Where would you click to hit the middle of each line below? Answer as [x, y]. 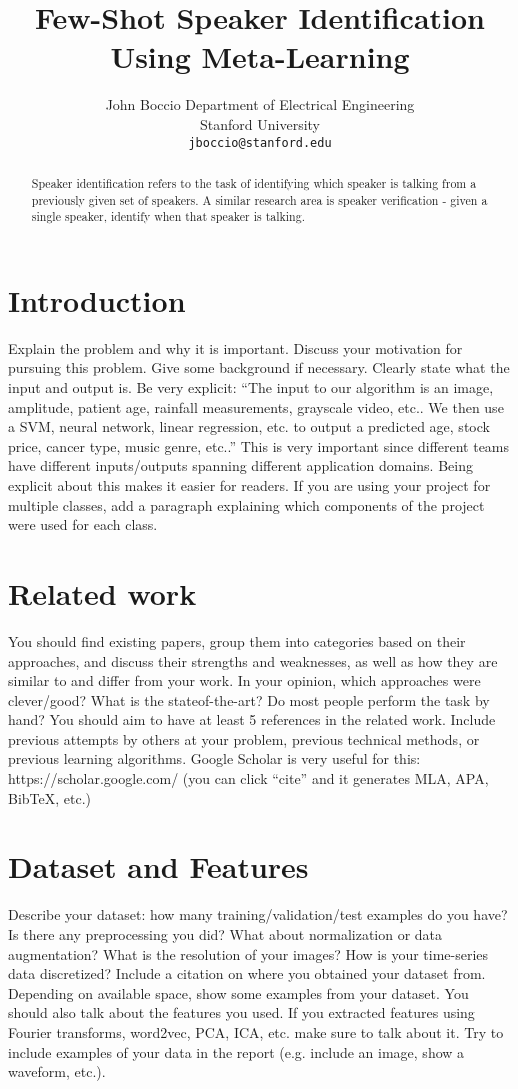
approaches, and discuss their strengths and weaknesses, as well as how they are [253, 660]
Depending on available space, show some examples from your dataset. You [238, 992]
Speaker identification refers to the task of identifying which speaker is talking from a [254, 182]
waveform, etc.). [57, 1071]
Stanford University [260, 123]
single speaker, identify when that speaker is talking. [168, 216]
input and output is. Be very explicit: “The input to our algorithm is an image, [251, 387]
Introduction [97, 299]
